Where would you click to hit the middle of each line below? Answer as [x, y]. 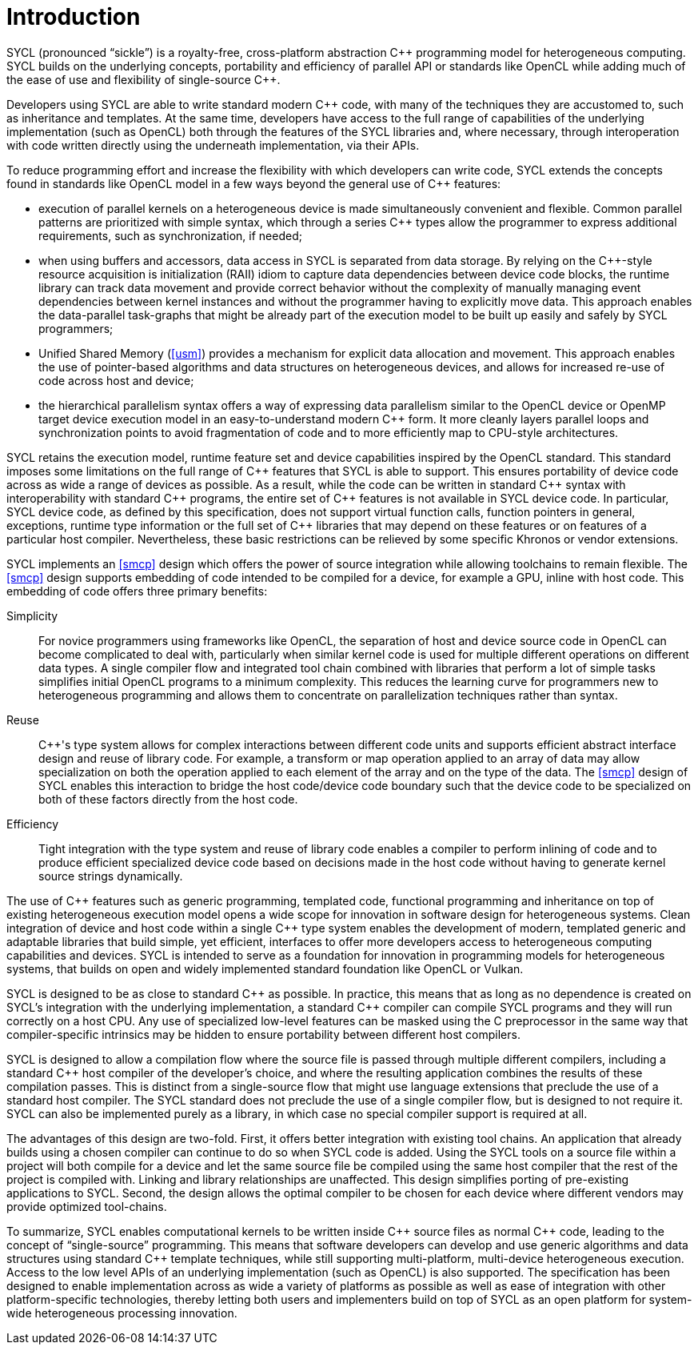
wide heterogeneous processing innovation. [122, 1313]
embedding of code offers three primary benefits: [137, 591]
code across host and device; [116, 380]
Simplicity [32, 615]
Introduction [74, 17]
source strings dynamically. [111, 876]
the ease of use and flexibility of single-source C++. [144, 79]
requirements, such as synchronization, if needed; [170, 235]
